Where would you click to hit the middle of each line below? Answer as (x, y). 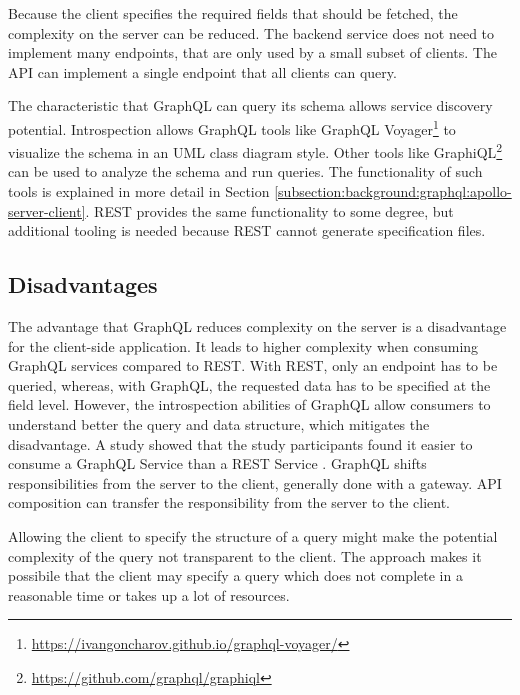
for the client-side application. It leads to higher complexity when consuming (243, 345)
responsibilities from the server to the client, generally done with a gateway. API (255, 482)
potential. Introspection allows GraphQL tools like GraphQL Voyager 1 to (232, 127)
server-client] (47, 210)
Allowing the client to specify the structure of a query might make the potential (253, 535)
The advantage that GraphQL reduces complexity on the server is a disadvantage (257, 326)
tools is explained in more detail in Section (139, 191)
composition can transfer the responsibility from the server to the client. (229, 502)
